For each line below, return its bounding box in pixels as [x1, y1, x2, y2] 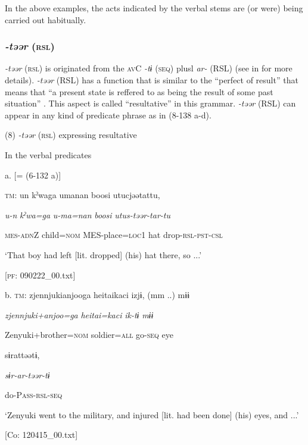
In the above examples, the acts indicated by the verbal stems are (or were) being [5, 2, 303, 14]
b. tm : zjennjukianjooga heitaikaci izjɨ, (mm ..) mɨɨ [5, 289, 190, 301]
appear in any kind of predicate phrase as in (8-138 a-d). [5, 108, 211, 121]
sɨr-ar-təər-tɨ [5, 368, 50, 381]
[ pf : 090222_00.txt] [5, 268, 76, 281]
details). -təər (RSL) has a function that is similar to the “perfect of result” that [5, 74, 298, 86]
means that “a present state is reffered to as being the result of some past [5, 85, 273, 98]
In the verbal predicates [5, 148, 92, 161]
